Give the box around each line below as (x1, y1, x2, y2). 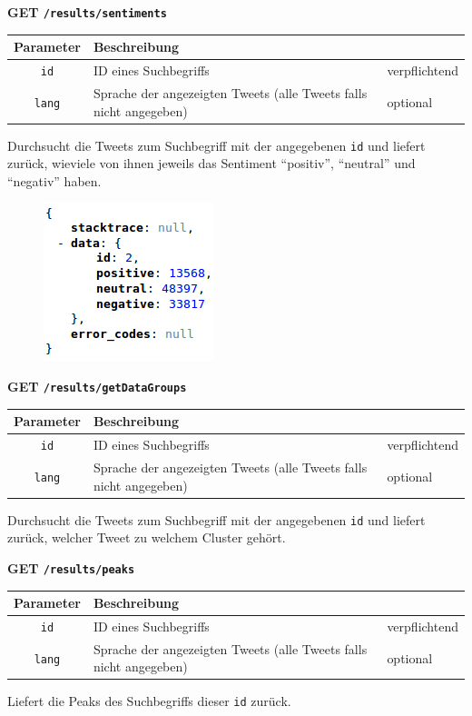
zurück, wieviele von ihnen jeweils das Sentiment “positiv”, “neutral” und (7, 154, 416, 173)
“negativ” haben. (7, 171, 102, 190)
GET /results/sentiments (7, 3, 167, 21)
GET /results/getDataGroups (7, 377, 187, 396)
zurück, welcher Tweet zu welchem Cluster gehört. (7, 528, 286, 547)
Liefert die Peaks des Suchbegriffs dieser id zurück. (7, 691, 291, 711)
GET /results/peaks (7, 558, 135, 577)
